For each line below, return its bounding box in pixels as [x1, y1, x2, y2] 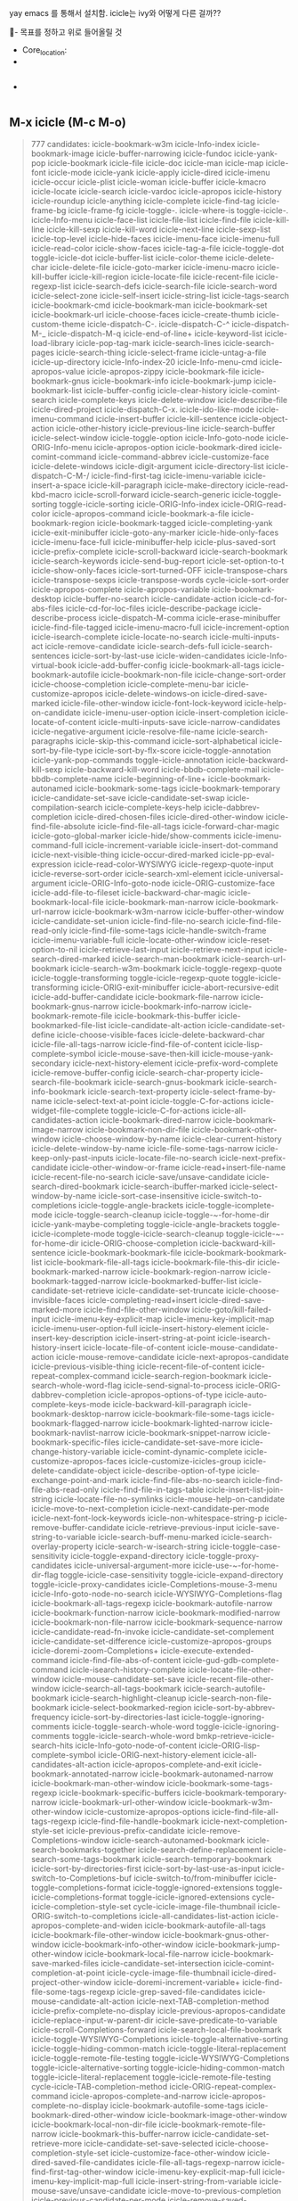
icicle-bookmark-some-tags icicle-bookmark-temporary [74, 783, 281, 794]
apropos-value [30, 366, 85, 376]
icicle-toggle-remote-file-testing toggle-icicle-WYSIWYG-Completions [30, 2052, 290, 2063]
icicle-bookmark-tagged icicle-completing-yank [96, 517, 273, 528]
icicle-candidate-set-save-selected [84, 2138, 213, 2148]
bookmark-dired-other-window [30, 2109, 145, 2120]
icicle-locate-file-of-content [83, 1341, 186, 1353]
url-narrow [30, 906, 71, 917]
